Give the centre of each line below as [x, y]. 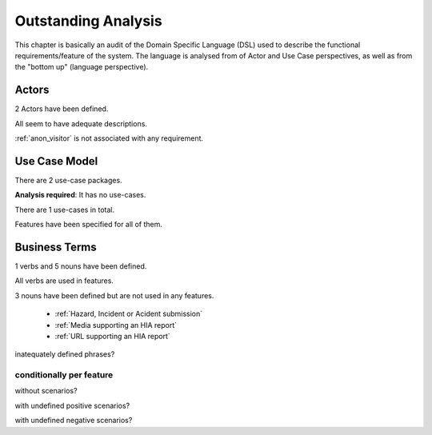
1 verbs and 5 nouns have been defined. [81, 266]
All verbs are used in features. [64, 281]
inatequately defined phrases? [65, 354]
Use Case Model [56, 161]
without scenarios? [46, 391]
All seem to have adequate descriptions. [81, 123]
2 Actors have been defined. [62, 109]
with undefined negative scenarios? [74, 421]
